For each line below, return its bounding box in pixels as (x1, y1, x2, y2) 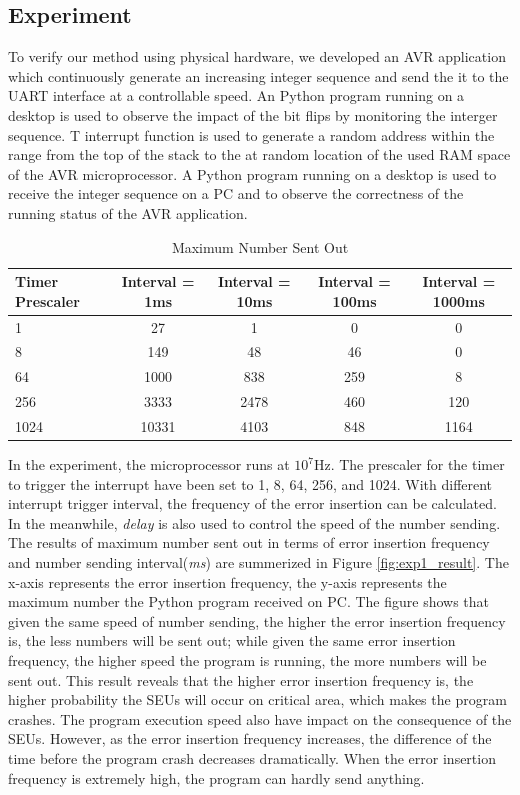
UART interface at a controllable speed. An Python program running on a (8, 85, 465, 106)
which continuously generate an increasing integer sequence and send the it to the (8, 65, 509, 86)
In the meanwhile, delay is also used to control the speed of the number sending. (8, 512, 501, 533)
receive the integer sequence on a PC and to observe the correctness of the (8, 183, 464, 204)
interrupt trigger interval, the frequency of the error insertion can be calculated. (8, 493, 497, 514)
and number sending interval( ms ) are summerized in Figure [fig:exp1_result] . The (8, 552, 509, 573)
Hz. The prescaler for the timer (313, 454, 505, 475)
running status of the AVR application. (8, 202, 248, 223)
